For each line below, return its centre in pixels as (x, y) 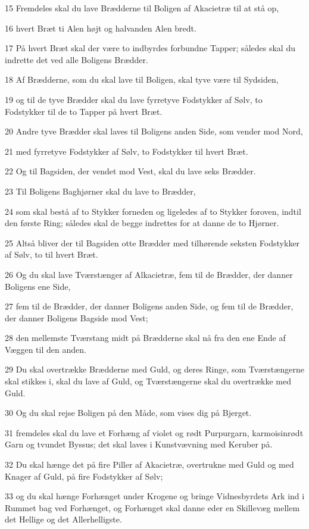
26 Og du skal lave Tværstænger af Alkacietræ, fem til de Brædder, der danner (149, 274)
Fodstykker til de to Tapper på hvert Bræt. (84, 111)
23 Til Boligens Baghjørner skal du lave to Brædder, (100, 191)
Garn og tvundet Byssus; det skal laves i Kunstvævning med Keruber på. (139, 444)
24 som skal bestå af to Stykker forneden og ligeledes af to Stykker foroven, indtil (153, 211)
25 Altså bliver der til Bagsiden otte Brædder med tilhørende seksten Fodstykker (152, 242)
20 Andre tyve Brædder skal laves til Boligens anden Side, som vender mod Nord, (154, 131)
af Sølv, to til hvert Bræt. (51, 254)
